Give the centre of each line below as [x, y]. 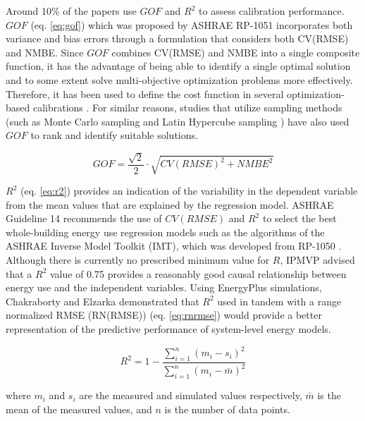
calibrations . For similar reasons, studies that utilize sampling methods [187, 108]
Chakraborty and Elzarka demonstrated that [103, 301]
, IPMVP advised [317, 260]
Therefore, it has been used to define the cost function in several [145, 93]
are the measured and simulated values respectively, [191, 395]
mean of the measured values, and [79, 409]
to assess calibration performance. [272, 11]
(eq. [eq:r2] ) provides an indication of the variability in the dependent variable [189, 191]
